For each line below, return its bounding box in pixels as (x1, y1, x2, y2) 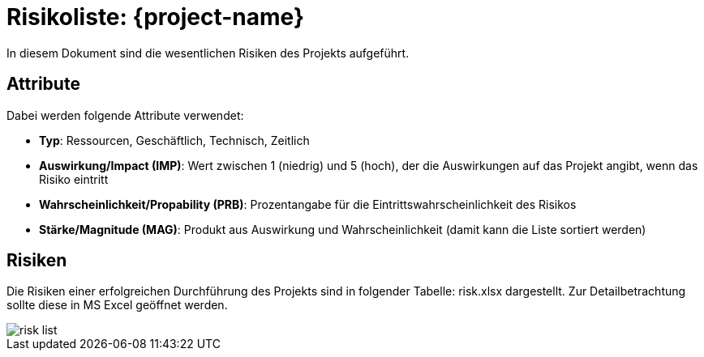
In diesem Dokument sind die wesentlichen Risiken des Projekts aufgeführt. (6, 45, 410, 60)
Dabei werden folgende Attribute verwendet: (6, 108, 244, 122)
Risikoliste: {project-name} (6, 3, 305, 31)
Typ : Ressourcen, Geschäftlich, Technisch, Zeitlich (39, 133, 310, 147)
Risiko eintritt (39, 172, 109, 186)
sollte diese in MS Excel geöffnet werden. (6, 298, 228, 312)
